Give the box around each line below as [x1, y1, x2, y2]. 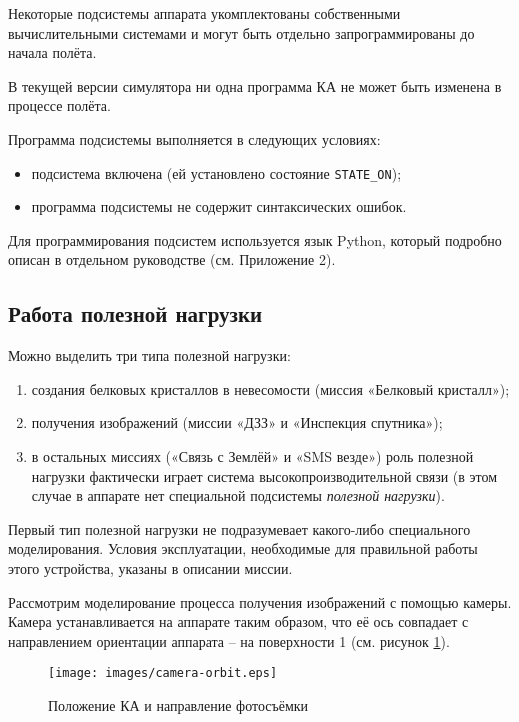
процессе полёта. [8, 95, 111, 116]
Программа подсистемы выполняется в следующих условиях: [8, 128, 381, 149]
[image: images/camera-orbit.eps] [48, 666, 278, 681]
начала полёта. [8, 42, 97, 63]
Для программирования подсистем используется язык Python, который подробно [8, 229, 502, 250]
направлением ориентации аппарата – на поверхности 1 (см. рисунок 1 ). [8, 630, 450, 651]
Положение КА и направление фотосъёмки [48, 694, 309, 715]
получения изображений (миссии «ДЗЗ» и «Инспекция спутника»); [31, 412, 443, 433]
